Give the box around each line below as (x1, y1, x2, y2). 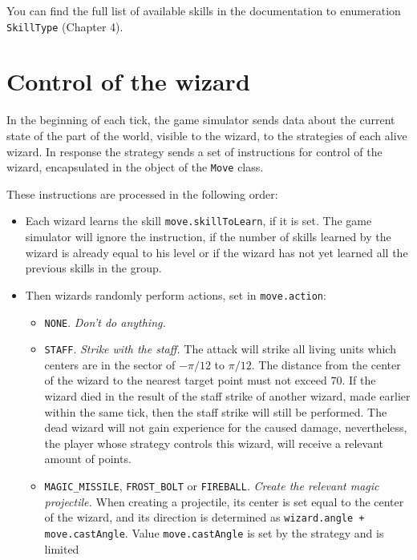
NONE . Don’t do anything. (44, 313, 166, 330)
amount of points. (44, 450, 132, 467)
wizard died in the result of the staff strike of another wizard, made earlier (44, 388, 411, 404)
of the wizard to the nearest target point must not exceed (44, 372, 327, 389)
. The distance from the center (251, 356, 401, 373)
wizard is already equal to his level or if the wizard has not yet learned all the (25, 244, 408, 260)
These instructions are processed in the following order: (6, 185, 278, 202)
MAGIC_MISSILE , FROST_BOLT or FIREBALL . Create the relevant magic (44, 477, 379, 494)
